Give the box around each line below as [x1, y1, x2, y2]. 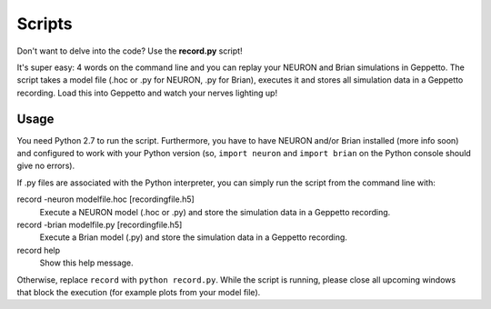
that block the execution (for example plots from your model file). [16, 286, 261, 297]
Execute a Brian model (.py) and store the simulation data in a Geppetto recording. [39, 232, 347, 243]
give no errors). [16, 160, 75, 172]
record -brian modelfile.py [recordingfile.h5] [16, 219, 183, 230]
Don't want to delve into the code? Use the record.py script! [16, 45, 243, 56]
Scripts [16, 14, 73, 34]
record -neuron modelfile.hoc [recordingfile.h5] [16, 194, 195, 204]
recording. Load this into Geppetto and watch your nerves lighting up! [16, 87, 277, 98]
